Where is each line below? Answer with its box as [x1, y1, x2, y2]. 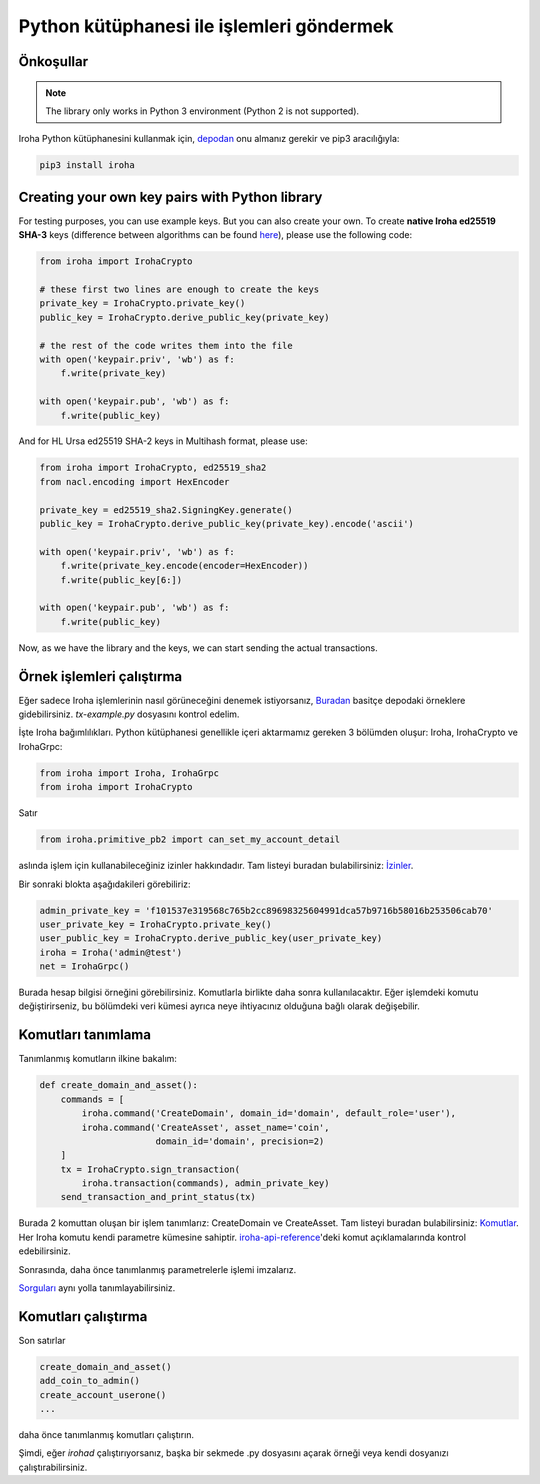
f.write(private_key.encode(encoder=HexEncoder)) [60, 560, 309, 572]
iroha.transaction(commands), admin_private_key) [81, 1178, 330, 1189]
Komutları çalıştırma [18, 1308, 148, 1325]
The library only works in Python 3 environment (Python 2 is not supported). [45, 105, 360, 117]
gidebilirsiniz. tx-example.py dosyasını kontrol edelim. [18, 708, 240, 720]
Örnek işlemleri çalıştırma [18, 668, 183, 685]
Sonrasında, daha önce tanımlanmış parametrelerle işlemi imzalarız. [18, 1263, 297, 1275]
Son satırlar [18, 1334, 66, 1346]
